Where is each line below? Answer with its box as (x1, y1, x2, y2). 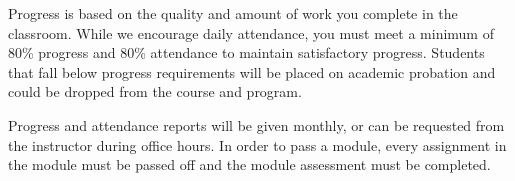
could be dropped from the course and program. (8, 81, 302, 102)
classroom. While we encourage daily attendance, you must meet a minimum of (8, 22, 494, 43)
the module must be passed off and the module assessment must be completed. (8, 154, 491, 175)
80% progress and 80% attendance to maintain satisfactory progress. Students (8, 42, 485, 63)
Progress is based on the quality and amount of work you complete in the (8, 3, 458, 23)
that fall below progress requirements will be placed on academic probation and (8, 61, 496, 82)
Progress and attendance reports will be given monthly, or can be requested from (8, 114, 505, 135)
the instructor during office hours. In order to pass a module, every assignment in (8, 134, 507, 155)
